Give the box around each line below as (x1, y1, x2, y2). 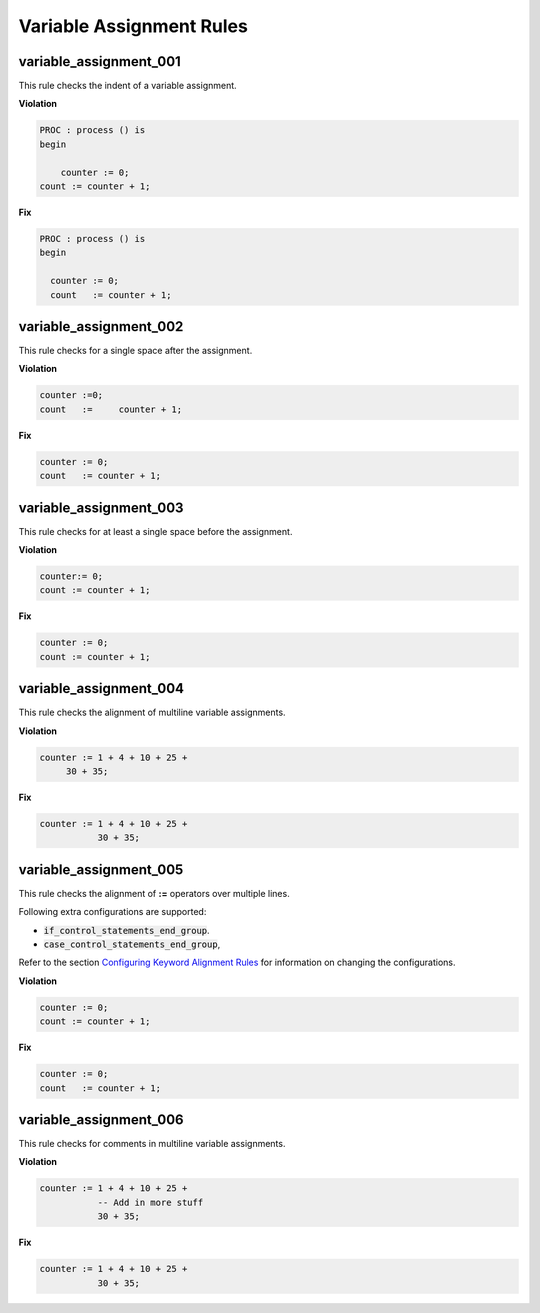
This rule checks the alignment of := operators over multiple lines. (18, 887, 290, 899)
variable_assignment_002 (18, 318, 184, 335)
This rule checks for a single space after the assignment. (18, 345, 253, 357)
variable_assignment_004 (18, 680, 185, 697)
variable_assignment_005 (18, 861, 184, 878)
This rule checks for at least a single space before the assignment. (18, 525, 293, 537)
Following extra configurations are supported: (18, 906, 207, 918)
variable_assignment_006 (18, 1111, 184, 1128)
